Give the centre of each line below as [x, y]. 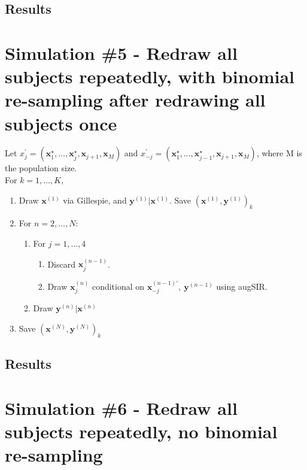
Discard [61, 264]
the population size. [41, 168]
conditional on [118, 286]
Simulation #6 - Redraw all [121, 407]
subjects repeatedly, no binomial [141, 431]
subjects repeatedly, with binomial [150, 76]
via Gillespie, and [95, 200]
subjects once [61, 123]
